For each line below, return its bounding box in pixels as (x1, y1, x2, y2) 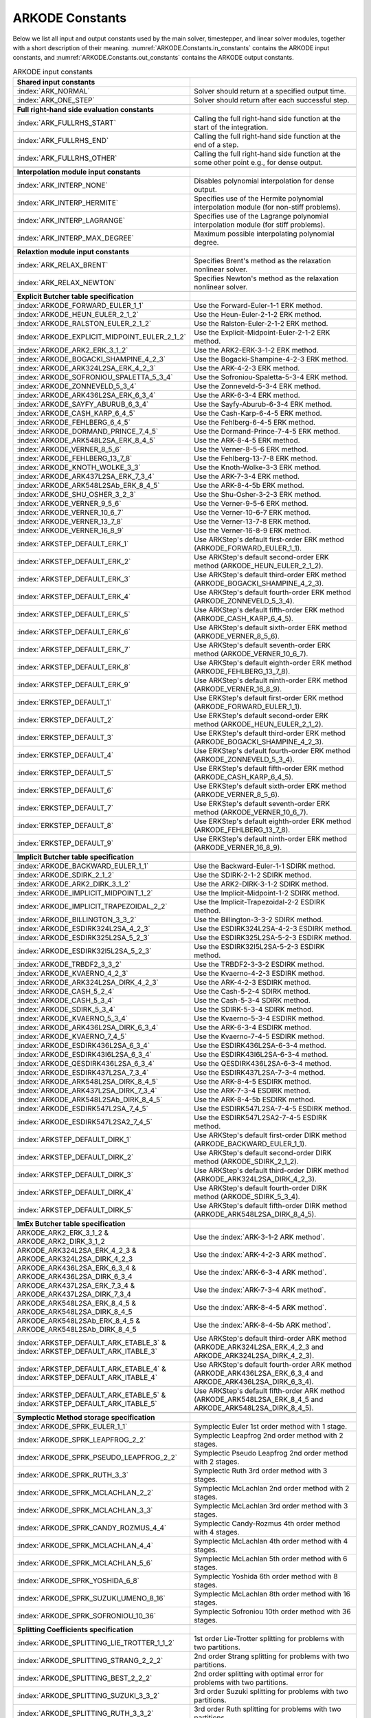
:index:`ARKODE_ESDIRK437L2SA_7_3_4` (16, 1068, 149, 1078)
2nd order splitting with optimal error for (193, 1669, 324, 1679)
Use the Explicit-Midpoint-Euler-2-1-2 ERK (193, 328, 330, 337)
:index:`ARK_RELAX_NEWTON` (16, 278, 117, 288)
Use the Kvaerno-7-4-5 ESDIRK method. (193, 1031, 325, 1041)
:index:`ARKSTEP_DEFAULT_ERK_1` (16, 539, 129, 549)
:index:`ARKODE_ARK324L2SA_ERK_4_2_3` (16, 364, 157, 373)
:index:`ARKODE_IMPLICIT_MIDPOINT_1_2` (16, 889, 154, 898)
